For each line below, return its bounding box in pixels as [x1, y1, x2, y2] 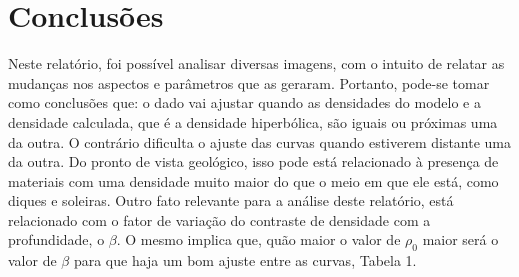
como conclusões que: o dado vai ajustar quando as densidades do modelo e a [8, 92, 481, 113]
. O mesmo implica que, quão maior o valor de [116, 229, 401, 250]
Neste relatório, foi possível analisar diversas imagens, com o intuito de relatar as [8, 53, 505, 74]
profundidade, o [8, 229, 105, 250]
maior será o [422, 229, 499, 250]
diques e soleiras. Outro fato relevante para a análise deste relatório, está [8, 190, 454, 211]
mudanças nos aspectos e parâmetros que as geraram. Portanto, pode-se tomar [8, 72, 490, 93]
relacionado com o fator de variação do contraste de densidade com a [8, 209, 431, 230]
